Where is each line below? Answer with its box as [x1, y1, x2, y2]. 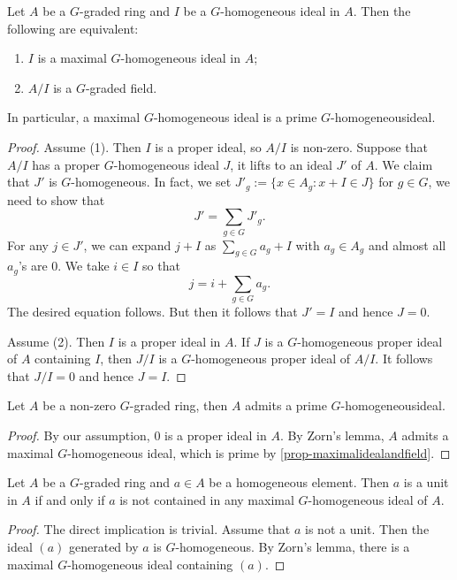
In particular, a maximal [7, 108, 141, 126]
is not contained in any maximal [119, 490, 294, 508]
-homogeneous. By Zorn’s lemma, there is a [175, 538, 410, 556]
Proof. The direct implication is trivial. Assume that [7, 520, 291, 538]
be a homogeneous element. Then [209, 473, 390, 492]
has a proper [32, 155, 101, 173]
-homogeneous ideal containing [67, 554, 233, 573]
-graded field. [85, 78, 157, 96]
